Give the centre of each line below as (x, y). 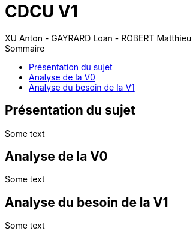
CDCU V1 (41, 11)
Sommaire (25, 48)
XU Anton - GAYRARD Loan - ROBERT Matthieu (98, 38)
